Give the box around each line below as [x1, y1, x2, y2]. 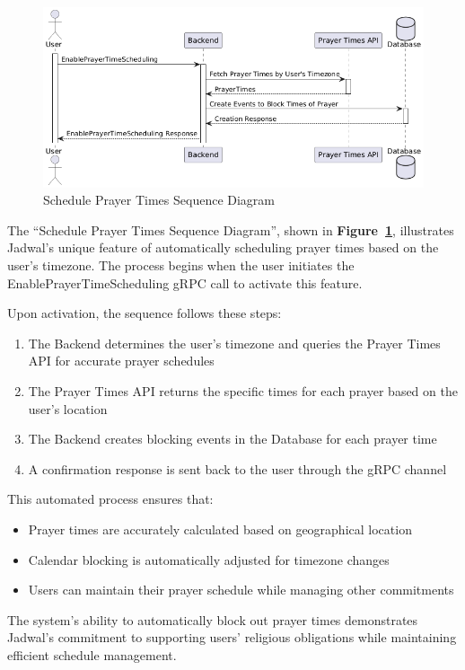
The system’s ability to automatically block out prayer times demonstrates [7, 610, 418, 629]
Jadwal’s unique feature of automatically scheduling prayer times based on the [7, 238, 439, 257]
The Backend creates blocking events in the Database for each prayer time [28, 429, 437, 448]
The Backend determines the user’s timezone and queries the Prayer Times [28, 333, 441, 352]
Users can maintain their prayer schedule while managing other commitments [28, 580, 454, 599]
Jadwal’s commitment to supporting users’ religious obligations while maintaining [7, 628, 457, 647]
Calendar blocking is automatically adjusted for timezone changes [28, 550, 390, 569]
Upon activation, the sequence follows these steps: [7, 304, 282, 322]
